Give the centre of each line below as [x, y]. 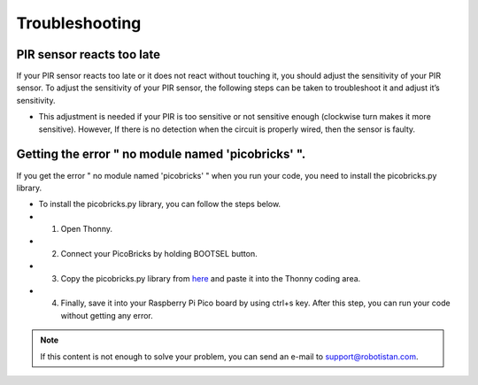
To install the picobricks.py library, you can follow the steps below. [160, 204]
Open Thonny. [86, 229]
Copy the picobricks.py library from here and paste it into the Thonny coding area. [211, 278]
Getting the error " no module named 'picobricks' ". [161, 154]
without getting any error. [107, 315]
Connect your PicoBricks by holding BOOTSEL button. [159, 253]
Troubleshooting [79, 23]
